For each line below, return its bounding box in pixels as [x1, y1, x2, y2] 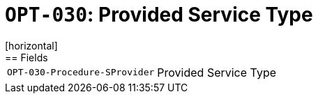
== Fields [5, 51, 48, 63]
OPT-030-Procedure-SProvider [7, 67, 155, 78]
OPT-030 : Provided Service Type [5, 3, 313, 26]
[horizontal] [5, 39, 58, 52]
